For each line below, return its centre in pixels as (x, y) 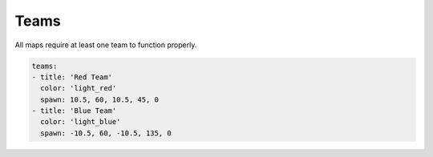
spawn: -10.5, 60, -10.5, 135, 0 (106, 133)
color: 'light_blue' (81, 122)
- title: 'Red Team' (72, 77)
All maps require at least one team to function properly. (106, 45)
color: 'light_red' (79, 89)
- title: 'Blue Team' (74, 111)
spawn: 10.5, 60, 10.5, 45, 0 (100, 99)
